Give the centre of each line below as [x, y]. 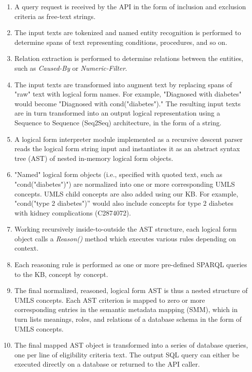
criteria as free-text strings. [55, 16]
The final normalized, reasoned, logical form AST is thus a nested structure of [131, 290]
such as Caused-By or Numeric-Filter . [71, 68]
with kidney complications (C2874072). [73, 212]
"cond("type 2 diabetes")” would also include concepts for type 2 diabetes [124, 203]
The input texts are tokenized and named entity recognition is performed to [128, 32]
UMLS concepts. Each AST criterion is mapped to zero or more [110, 300]
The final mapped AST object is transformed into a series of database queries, [131, 345]
